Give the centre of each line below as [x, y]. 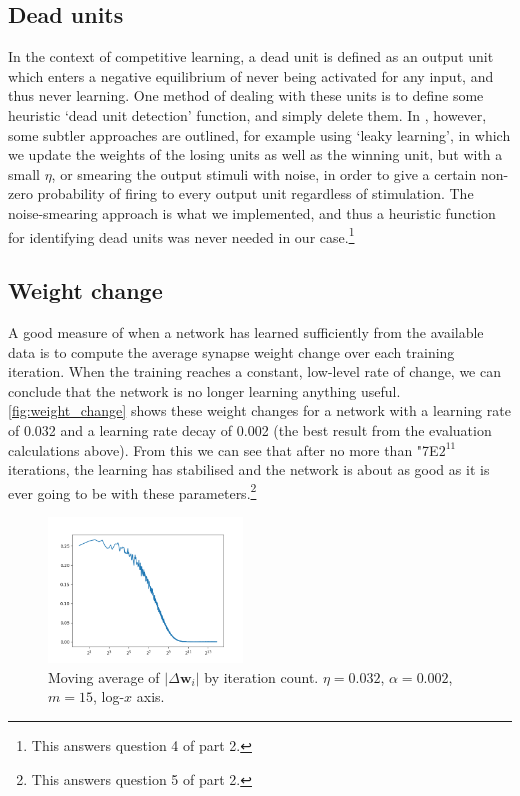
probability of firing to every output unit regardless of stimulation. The [255, 193]
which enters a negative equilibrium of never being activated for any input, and [251, 75]
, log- [108, 696]
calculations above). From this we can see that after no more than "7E [223, 449]
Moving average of [104, 676]
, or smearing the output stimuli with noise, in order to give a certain [264, 173]
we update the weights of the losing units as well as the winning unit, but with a [255, 154]
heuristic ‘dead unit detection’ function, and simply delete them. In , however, [247, 114]
